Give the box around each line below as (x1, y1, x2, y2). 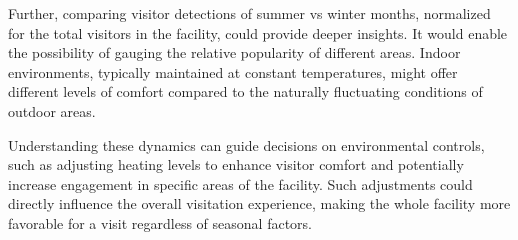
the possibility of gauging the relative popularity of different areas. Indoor (8, 42, 461, 63)
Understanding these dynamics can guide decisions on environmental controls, (8, 134, 485, 155)
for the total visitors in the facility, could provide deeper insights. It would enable (8, 22, 508, 43)
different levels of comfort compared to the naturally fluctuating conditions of (8, 81, 483, 102)
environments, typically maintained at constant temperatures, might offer (8, 61, 458, 82)
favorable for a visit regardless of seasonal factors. (8, 212, 312, 233)
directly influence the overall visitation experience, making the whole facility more (8, 193, 511, 214)
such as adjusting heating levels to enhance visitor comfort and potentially (8, 154, 464, 175)
